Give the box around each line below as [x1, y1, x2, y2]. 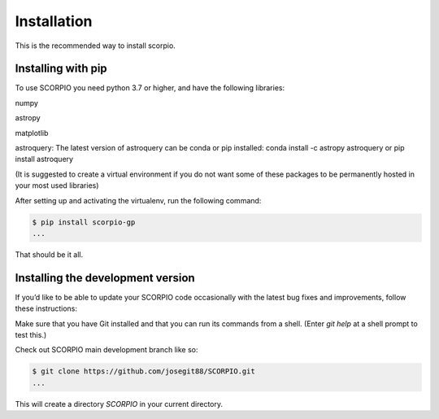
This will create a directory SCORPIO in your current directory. [15, 399, 224, 408]
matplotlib [15, 128, 49, 137]
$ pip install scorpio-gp [32, 217, 136, 227]
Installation [15, 12, 93, 30]
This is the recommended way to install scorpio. [15, 41, 176, 50]
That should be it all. [15, 249, 84, 260]
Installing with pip [15, 62, 107, 76]
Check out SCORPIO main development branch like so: [15, 345, 198, 355]
